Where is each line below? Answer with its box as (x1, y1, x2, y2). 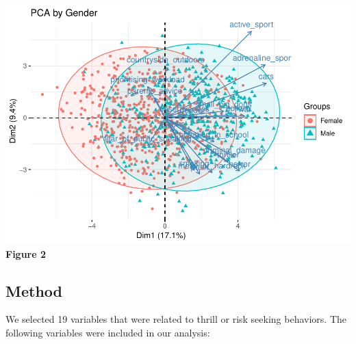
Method (5, 280, 62, 301)
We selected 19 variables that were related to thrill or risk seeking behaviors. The (5, 312, 347, 326)
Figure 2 (5, 246, 47, 261)
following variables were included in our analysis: (5, 325, 210, 339)
